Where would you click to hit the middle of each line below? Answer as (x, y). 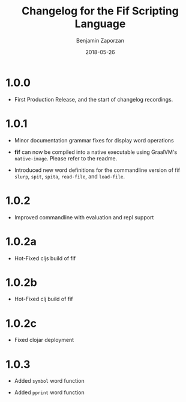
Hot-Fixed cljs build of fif (45, 258)
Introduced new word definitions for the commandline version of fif (97, 170)
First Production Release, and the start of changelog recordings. (94, 99)
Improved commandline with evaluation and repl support (84, 217)
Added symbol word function (49, 381)
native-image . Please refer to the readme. (66, 158)
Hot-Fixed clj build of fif (43, 299)
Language (100, 24)
